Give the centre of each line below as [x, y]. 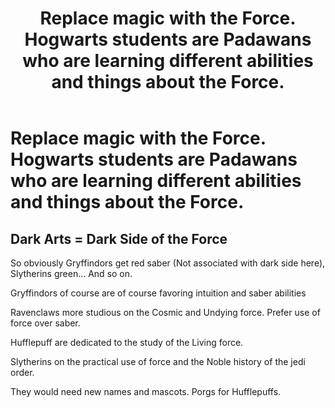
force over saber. [45, 323]
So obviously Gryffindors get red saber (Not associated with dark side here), [168, 263]
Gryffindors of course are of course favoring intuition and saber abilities [158, 293]
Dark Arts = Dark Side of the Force [119, 238]
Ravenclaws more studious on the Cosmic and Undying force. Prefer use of [165, 312]
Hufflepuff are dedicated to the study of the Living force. [127, 342]
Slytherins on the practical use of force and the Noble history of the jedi [158, 361]
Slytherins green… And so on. [71, 273]
